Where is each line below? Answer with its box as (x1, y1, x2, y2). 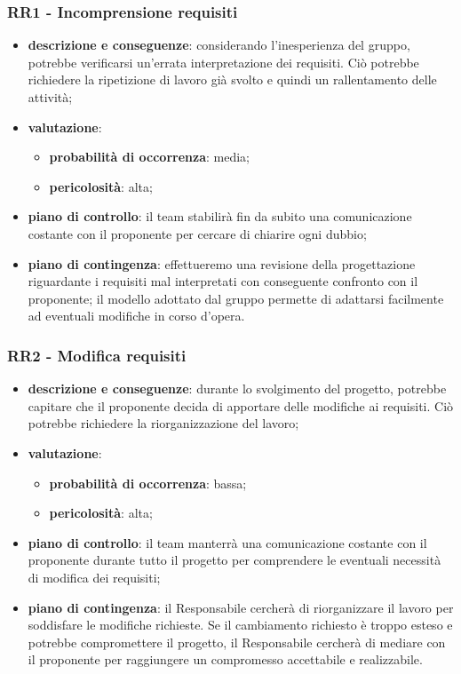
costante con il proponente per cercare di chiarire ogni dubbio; (28, 224, 367, 242)
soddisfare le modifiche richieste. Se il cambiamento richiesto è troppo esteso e (28, 615, 453, 634)
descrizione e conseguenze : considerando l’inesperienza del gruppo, (28, 36, 410, 54)
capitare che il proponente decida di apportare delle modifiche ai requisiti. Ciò (28, 396, 454, 415)
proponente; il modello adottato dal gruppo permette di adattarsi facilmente (28, 289, 444, 307)
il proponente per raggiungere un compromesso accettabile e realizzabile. (28, 650, 423, 669)
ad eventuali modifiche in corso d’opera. (28, 306, 245, 325)
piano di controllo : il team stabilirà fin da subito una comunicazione (28, 207, 412, 226)
